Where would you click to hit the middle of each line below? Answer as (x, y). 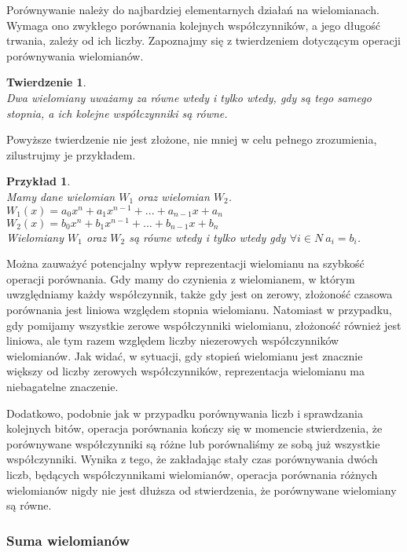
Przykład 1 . (38, 181)
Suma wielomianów (68, 540)
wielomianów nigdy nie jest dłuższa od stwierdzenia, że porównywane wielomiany (202, 490)
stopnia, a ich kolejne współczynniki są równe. (117, 113)
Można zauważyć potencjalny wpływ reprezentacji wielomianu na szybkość (185, 263)
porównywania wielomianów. (75, 55)
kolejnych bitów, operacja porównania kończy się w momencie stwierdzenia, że (194, 428)
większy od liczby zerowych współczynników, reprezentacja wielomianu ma (186, 371)
